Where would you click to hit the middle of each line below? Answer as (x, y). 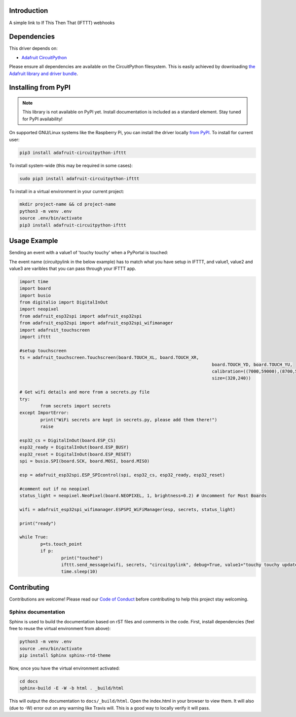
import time (34, 282)
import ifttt (35, 337)
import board (35, 288)
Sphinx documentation (37, 612)
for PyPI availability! (42, 119)
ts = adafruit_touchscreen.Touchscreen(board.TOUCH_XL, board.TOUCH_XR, (109, 358)
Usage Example (34, 241)
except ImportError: (44, 413)
